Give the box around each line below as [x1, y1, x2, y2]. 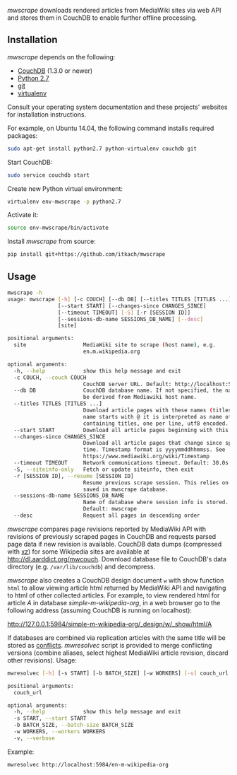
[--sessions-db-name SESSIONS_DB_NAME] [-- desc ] [57, 315, 203, 322]
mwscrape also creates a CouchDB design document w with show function [7, 576, 224, 584]
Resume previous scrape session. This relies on [83, 479, 229, 486]
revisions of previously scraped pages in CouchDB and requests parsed [7, 532, 217, 540]
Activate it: [7, 211, 39, 219]
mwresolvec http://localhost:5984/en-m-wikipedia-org [7, 761, 169, 768]
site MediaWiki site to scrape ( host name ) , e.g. [13, 342, 217, 349]
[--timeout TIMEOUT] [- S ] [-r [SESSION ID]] [57, 309, 191, 316]
